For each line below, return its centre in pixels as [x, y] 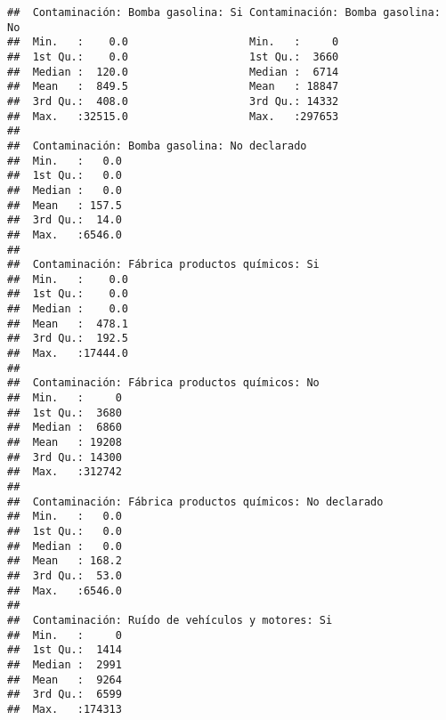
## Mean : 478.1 [68, 324]
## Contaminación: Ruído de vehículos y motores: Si [170, 620]
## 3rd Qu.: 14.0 [65, 220]
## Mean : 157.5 [65, 205]
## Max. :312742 [65, 472]
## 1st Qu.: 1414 [65, 650]
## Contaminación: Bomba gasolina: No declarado [157, 146]
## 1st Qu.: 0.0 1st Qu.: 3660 [173, 57]
